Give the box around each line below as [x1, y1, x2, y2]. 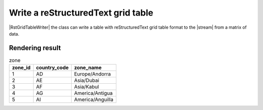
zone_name [74, 64, 102, 71]
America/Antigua [74, 90, 113, 97]
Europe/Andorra [74, 71, 111, 77]
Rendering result [9, 44, 61, 52]
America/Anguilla [74, 96, 114, 103]
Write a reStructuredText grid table [9, 7, 153, 18]
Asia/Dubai [74, 77, 99, 84]
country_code [36, 64, 69, 71]
